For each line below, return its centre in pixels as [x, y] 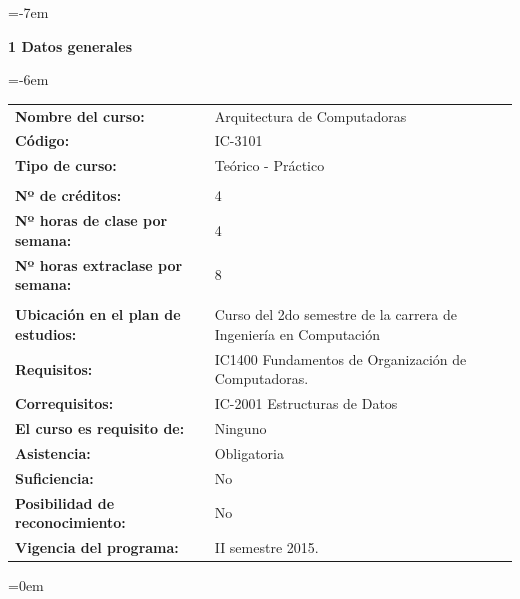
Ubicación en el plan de [98, 314]
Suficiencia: [54, 477]
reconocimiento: [70, 522]
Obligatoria [249, 452]
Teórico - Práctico [269, 165]
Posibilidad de [65, 502]
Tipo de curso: [66, 165]
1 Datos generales [70, 45]
